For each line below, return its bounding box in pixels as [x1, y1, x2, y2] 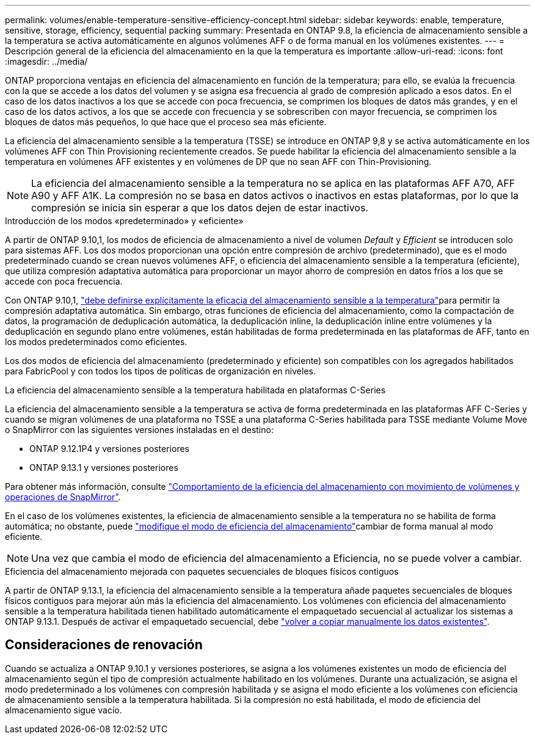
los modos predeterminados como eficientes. [5, 337, 187, 347]
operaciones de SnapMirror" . [5, 492, 121, 502]
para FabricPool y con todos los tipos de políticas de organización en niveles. [5, 366, 316, 376]
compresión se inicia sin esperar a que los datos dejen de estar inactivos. [31, 202, 369, 214]
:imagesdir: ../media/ [5, 56, 88, 67]
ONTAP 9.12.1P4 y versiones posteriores [29, 443, 189, 454]
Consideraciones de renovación [5, 637, 203, 653]
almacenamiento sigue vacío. [5, 704, 122, 715]
